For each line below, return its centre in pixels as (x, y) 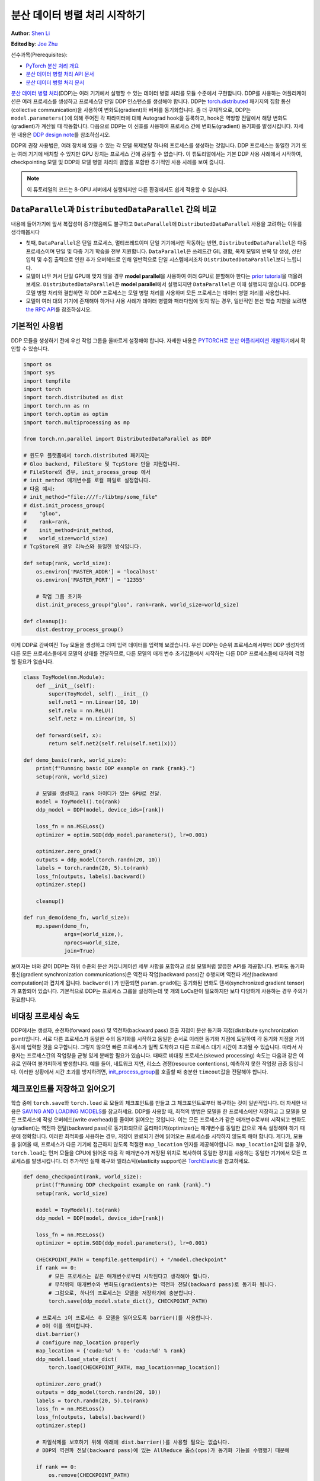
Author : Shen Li (31, 33)
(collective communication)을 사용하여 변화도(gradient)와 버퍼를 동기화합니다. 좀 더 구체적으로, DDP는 (131, 110)
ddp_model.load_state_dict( (77, 1359)
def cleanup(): (45, 621)
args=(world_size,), (94, 934)
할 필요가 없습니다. (32, 662)
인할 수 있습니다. (30, 348)
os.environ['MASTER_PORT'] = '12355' (91, 580)
